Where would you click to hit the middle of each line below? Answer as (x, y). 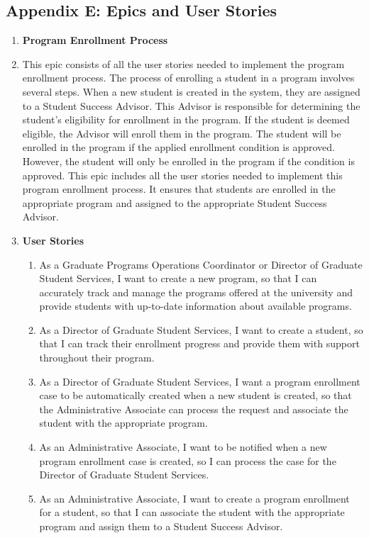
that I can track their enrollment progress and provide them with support (199, 343)
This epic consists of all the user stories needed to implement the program (183, 63)
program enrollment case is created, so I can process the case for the (188, 460)
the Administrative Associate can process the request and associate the (194, 409)
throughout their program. (97, 358)
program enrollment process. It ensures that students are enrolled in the (179, 189)
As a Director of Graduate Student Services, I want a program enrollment (200, 381)
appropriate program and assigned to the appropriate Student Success (175, 202)
